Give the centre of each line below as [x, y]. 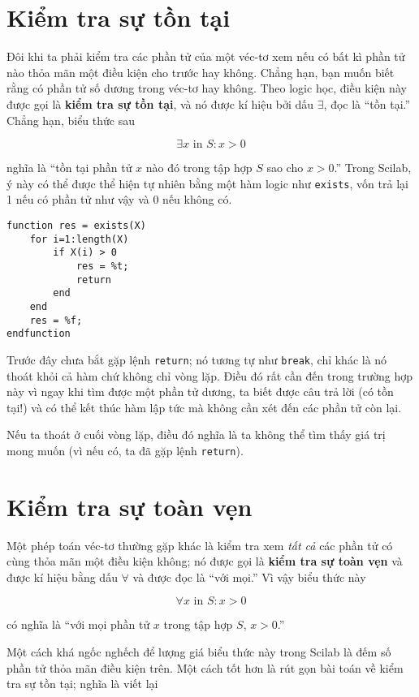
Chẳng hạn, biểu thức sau [71, 120]
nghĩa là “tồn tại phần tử [69, 168]
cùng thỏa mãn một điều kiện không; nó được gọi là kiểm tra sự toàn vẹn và [205, 561]
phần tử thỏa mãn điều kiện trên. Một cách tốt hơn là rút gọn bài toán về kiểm [205, 667]
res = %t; [102, 266]
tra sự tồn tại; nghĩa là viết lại [82, 684]
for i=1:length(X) [79, 239]
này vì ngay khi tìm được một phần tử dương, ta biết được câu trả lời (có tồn [200, 392]
